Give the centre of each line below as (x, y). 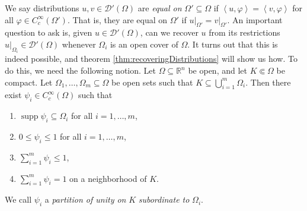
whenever (79, 44)
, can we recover (169, 32)
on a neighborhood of (108, 178)
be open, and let (218, 70)
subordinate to (164, 199)
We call (18, 199)
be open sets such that (152, 82)
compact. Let (29, 82)
